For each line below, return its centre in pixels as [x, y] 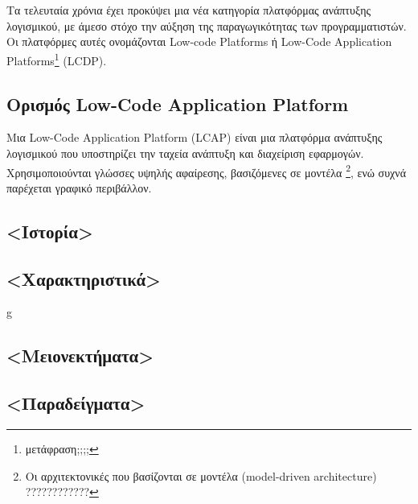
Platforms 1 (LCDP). [57, 59]
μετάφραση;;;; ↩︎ [62, 449]
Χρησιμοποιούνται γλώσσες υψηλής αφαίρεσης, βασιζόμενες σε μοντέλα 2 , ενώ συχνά [206, 171]
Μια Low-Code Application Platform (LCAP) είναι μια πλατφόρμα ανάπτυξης [195, 137]
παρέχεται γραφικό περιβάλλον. [79, 187]
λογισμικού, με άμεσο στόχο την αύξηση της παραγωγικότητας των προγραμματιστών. [207, 25]
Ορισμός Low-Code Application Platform [178, 103]
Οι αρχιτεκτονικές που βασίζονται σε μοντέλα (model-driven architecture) [201, 475]
